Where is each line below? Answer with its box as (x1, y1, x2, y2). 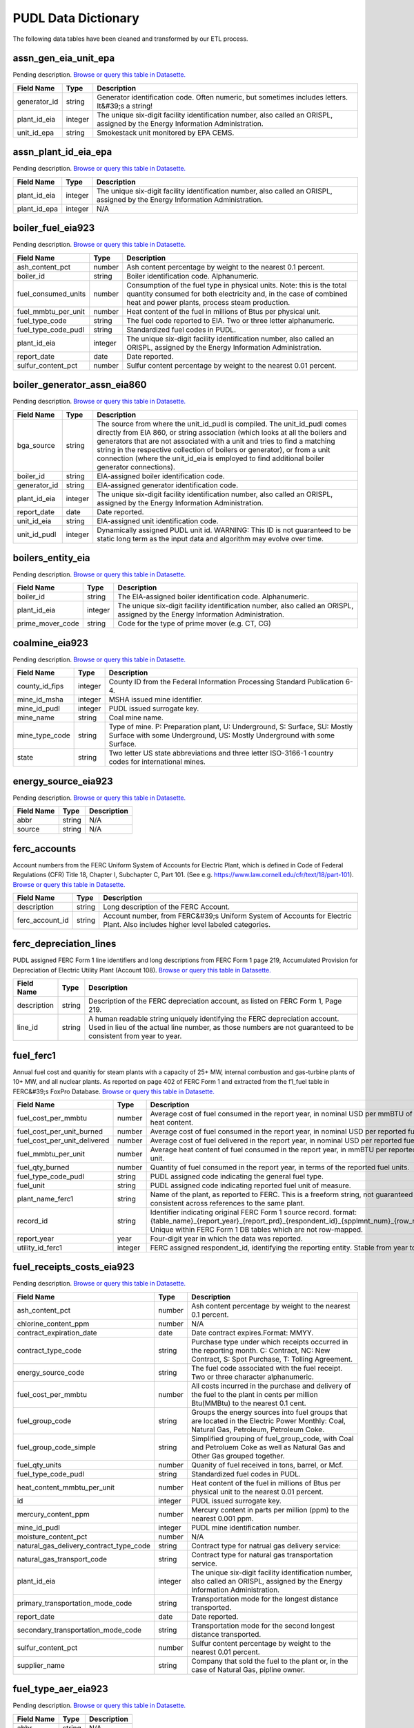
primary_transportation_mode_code (17, 1598, 132, 1608)
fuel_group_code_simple (17, 1442, 96, 1452)
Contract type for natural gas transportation (190, 1550, 333, 1559)
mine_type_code (17, 731, 70, 740)
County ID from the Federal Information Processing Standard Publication (108, 677, 344, 687)
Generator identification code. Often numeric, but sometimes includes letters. (97, 92, 348, 102)
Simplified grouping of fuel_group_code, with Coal (190, 1434, 354, 1443)
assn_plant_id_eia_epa (12, 146, 112, 158)
